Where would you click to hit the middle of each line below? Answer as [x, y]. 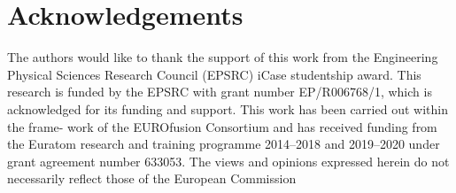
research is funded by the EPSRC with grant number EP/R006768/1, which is [220, 92]
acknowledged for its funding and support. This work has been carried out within [228, 108]
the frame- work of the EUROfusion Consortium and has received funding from [222, 126]
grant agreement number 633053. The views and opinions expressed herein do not [228, 161]
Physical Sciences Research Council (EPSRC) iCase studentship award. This [214, 74]
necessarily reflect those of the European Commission [152, 178]
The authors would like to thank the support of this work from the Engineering [223, 57]
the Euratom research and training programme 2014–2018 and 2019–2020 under [224, 144]
